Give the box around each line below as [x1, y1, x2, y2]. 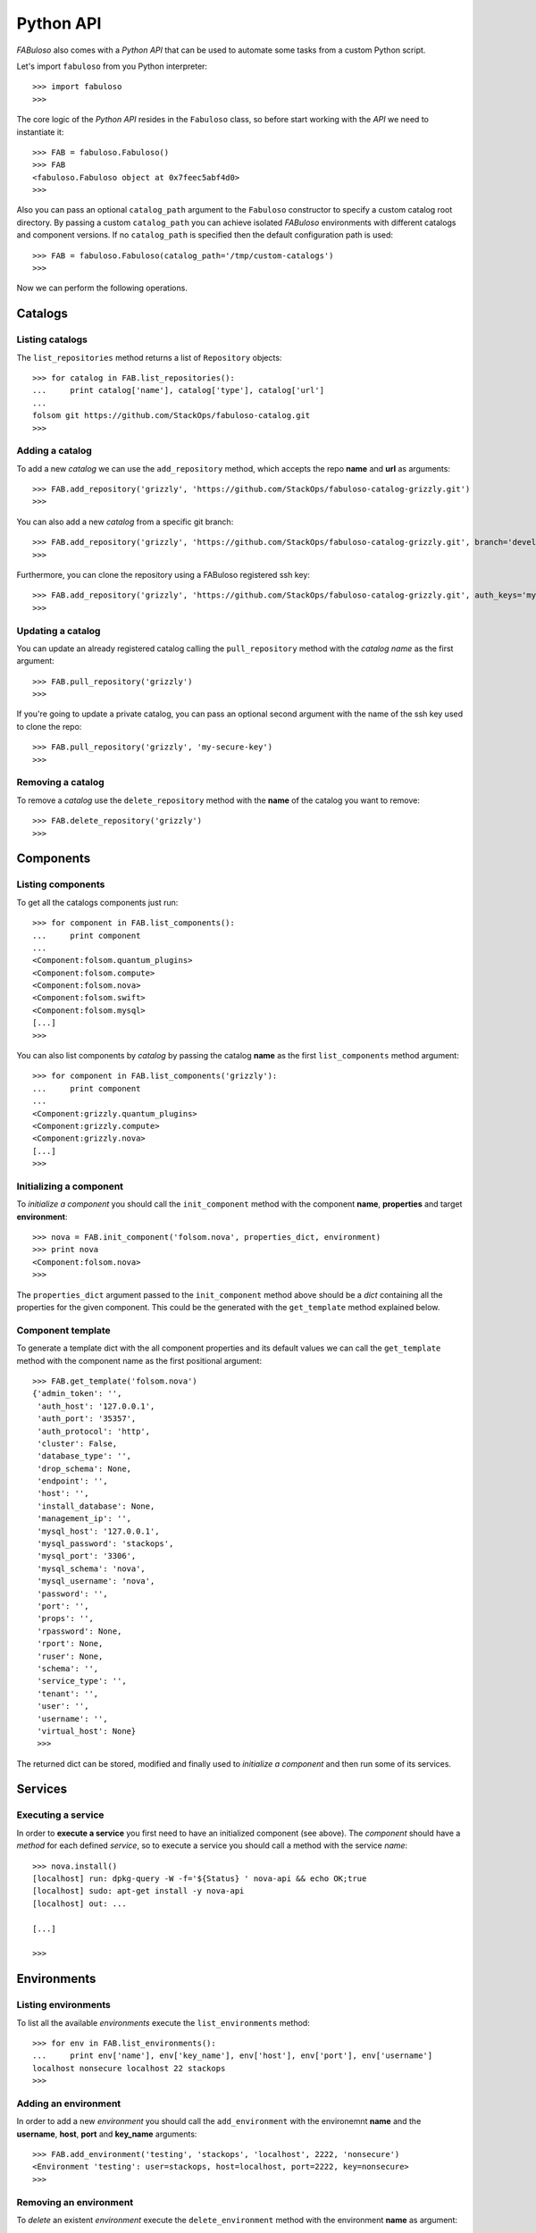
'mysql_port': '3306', [37, 1551, 137, 1561]
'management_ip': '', [37, 1514, 132, 1524]
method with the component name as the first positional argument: [16, 1355, 263, 1366]
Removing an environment [16, 2195, 134, 2208]
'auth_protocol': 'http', [37, 1426, 151, 1436]
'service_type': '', [37, 1676, 127, 1686]
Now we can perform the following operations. [16, 282, 188, 294]
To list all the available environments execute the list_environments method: [16, 2017, 310, 2028]
